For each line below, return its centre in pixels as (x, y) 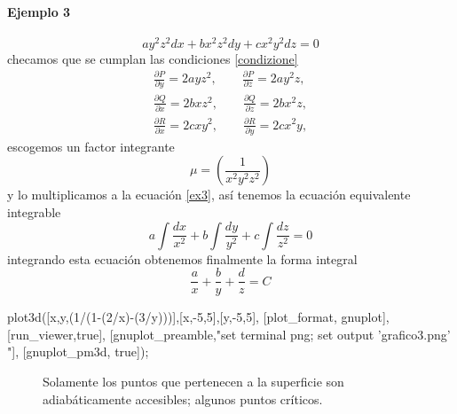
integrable (34, 212)
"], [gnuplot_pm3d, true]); (78, 352)
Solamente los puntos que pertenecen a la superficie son (193, 382)
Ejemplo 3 (39, 11)
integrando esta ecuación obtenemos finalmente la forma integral (182, 258)
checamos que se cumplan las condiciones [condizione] (153, 58)
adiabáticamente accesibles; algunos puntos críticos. (183, 398)
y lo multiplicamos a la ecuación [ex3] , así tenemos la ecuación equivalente (209, 195)
